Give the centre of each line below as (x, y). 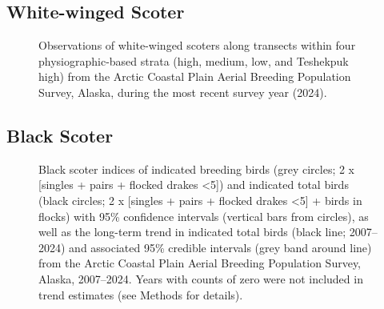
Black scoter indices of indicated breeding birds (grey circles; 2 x (197, 169)
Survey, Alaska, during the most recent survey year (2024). (183, 92)
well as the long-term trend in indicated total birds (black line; (192, 232)
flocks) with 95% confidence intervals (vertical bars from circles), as (204, 216)
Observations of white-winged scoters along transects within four (197, 45)
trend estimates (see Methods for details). (141, 294)
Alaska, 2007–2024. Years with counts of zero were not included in (201, 278)
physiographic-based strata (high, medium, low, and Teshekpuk (194, 60)
